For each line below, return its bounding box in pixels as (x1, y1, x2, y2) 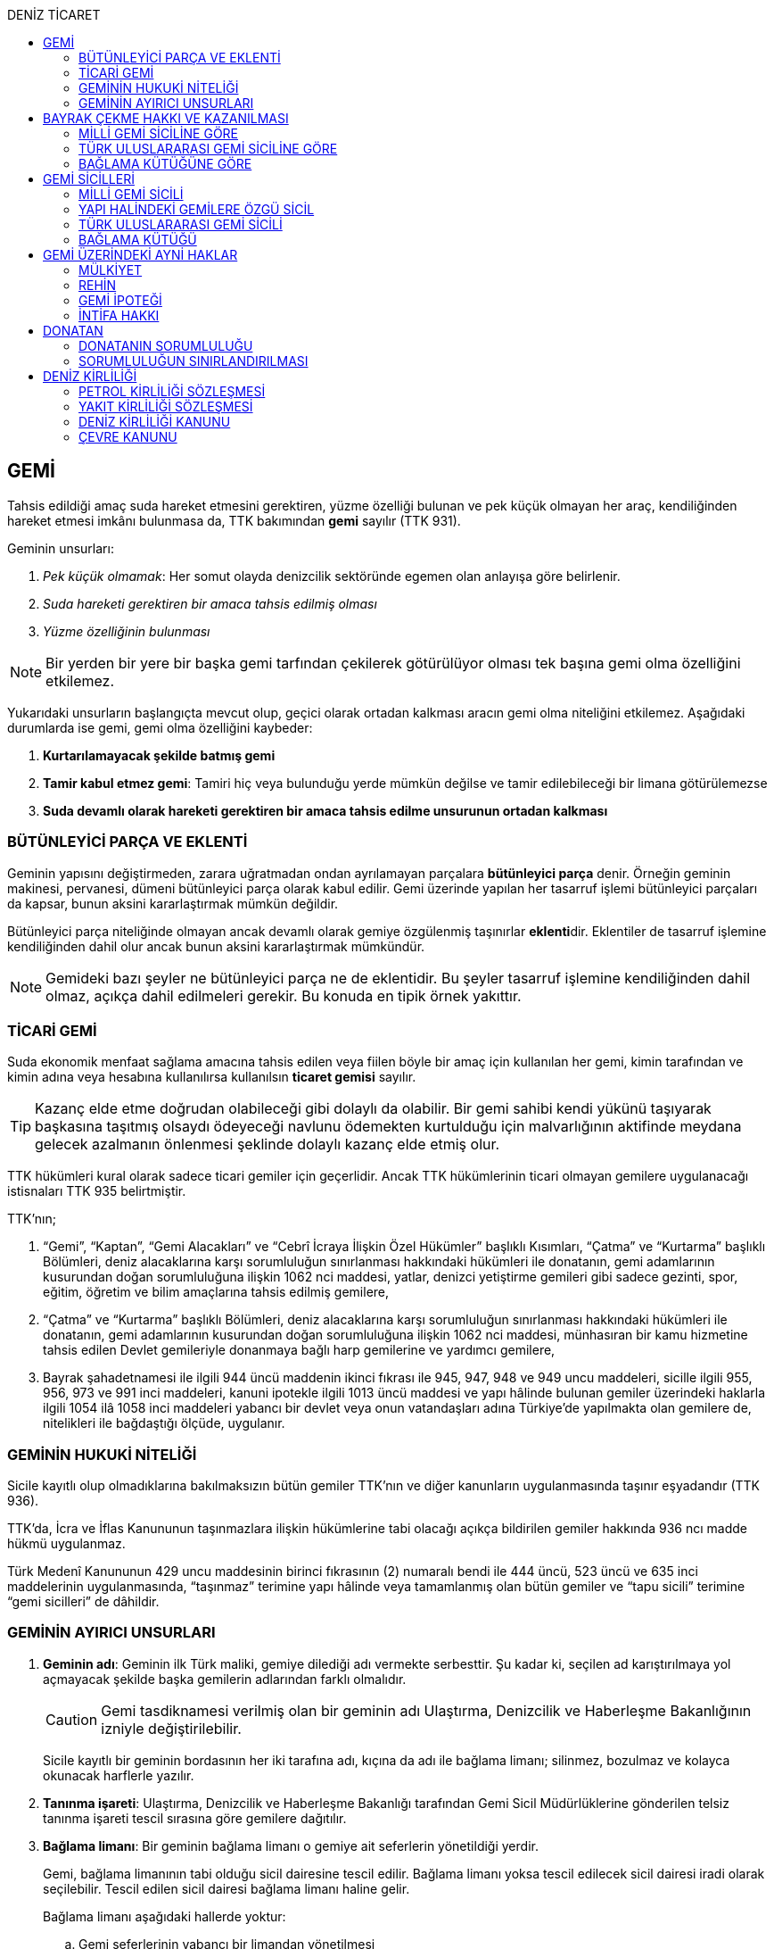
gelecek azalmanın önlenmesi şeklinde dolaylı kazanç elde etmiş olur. (35, 1135, 500, 1154)
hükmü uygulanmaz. (7, 1536, 126, 1552)
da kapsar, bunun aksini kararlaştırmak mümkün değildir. (7, 895, 339, 911)
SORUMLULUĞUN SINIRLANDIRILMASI (78, 353, 309, 369)
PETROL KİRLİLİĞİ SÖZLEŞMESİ (78, 384, 266, 399)
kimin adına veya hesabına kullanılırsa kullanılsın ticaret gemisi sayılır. (7, 1069, 416, 1085)
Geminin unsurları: (7, 540, 114, 556)
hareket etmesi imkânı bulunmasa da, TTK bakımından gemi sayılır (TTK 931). (7, 512, 461, 528)
